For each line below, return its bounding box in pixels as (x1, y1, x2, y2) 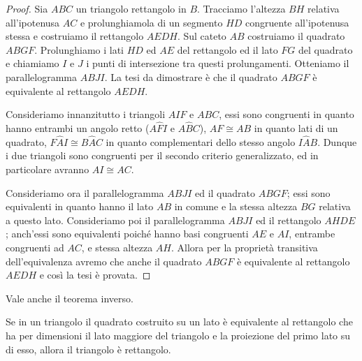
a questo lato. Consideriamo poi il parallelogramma (6, 212, 225, 227)
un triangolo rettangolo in (75, 1, 187, 15)
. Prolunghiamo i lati (34, 42, 124, 57)
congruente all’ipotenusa (245, 15, 349, 29)
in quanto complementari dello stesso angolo (106, 134, 296, 149)
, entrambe (289, 226, 335, 241)
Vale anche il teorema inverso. (6, 290, 133, 305)
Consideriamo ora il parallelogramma (6, 185, 164, 200)
